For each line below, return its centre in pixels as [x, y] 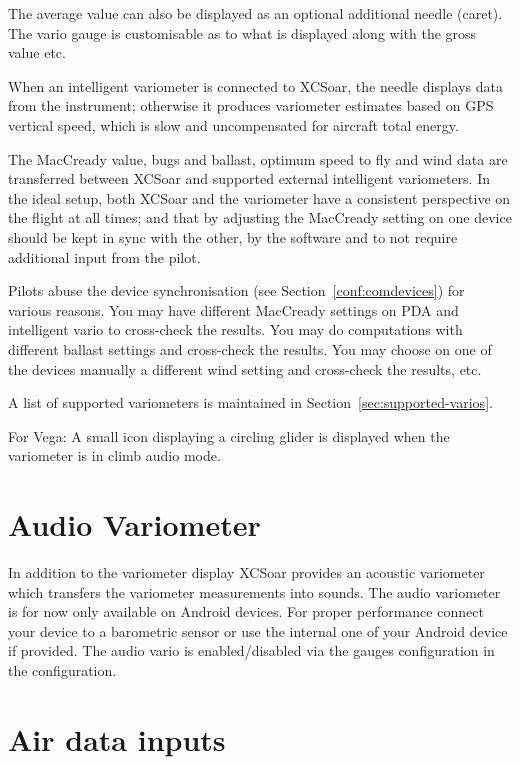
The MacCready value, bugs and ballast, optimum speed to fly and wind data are [258, 158]
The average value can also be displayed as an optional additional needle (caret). [255, 13]
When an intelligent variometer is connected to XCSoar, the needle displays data [255, 85]
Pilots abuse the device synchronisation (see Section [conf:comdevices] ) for [236, 290]
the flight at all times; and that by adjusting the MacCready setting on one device [260, 217]
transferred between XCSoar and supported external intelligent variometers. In [249, 178]
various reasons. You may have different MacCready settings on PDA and [233, 309]
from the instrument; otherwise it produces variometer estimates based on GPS [251, 105]
